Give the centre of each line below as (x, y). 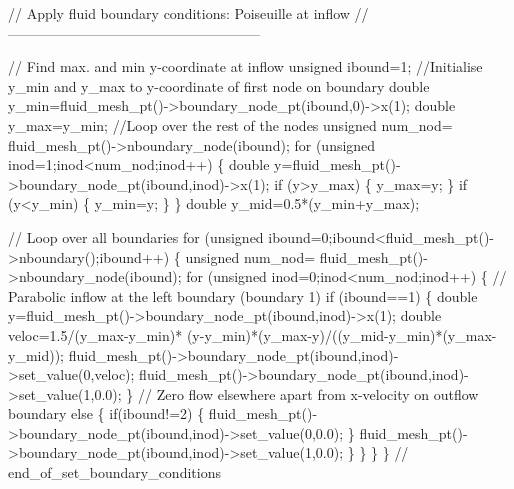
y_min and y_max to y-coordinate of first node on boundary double (219, 85)
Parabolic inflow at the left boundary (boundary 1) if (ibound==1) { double (243, 295)
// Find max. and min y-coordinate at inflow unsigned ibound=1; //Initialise (245, 66)
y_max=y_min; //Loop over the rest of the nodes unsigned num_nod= (230, 124)
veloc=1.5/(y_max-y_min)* (95, 334)
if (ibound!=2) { (157, 413)
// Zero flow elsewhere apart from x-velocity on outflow (308, 393)
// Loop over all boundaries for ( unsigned (136, 236)
